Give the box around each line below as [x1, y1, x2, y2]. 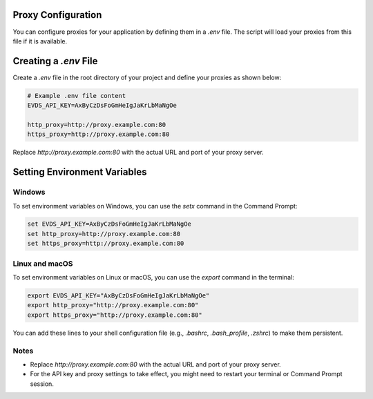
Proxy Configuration [12, 9, 102, 21]
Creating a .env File [12, 55, 98, 67]
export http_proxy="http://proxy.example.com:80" [27, 301, 199, 309]
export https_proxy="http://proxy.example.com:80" [27, 311, 203, 319]
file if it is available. [12, 37, 68, 45]
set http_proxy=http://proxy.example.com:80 [27, 230, 181, 237]
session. [30, 380, 55, 388]
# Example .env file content [27, 92, 126, 99]
